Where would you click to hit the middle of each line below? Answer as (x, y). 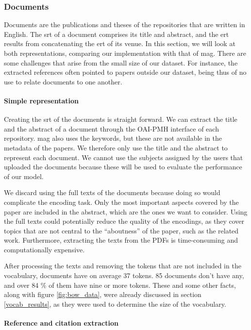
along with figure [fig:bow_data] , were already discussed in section (103, 294)
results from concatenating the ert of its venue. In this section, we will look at (120, 43)
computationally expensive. (44, 249)
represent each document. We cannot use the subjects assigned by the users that (124, 157)
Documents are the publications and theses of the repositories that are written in (125, 25)
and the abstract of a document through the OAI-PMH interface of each (111, 128)
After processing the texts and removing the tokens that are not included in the (123, 266)
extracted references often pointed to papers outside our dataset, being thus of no (125, 72)
